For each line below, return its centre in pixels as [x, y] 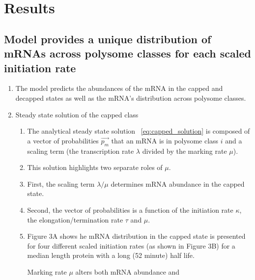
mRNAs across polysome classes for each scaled [127, 53]
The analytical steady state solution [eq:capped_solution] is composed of [139, 131]
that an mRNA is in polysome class [165, 140]
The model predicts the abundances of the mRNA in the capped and [119, 88]
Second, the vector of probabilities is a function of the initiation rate [130, 210]
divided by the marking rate [184, 151]
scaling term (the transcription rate [81, 151]
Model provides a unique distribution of [108, 39]
